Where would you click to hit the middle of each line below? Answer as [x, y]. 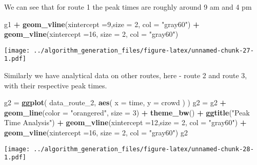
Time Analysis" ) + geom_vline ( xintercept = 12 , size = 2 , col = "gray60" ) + [125, 122]
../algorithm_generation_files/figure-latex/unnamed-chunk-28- [144, 149]
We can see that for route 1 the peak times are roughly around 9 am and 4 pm [128, 7]
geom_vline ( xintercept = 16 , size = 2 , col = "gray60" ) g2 [96, 133]
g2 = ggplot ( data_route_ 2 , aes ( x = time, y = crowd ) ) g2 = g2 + [115, 102]
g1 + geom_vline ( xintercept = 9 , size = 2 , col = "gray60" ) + [102, 24]
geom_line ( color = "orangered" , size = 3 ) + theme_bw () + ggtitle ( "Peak [127, 112]
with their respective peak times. [56, 85]
